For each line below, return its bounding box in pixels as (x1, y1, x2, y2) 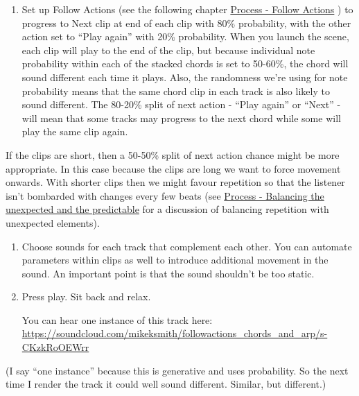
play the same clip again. (21, 124, 128, 139)
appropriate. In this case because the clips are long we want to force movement (6, 161, 341, 175)
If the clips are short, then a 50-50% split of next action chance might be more (6, 147, 340, 162)
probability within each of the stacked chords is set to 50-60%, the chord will (21, 56, 349, 71)
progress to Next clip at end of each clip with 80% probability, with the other (21, 15, 351, 30)
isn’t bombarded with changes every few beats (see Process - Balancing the (6, 188, 324, 203)
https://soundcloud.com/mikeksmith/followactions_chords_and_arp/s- (21, 326, 328, 341)
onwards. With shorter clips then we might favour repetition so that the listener (6, 175, 345, 189)
